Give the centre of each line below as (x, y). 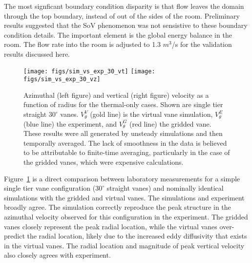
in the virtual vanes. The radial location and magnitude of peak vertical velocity (124, 245)
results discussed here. (37, 54)
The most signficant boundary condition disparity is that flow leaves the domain (124, 6)
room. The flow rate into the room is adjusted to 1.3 (83, 44)
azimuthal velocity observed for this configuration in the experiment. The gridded (126, 217)
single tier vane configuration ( (50, 188)
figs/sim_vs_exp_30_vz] (62, 79)
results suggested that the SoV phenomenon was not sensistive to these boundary (126, 25)
